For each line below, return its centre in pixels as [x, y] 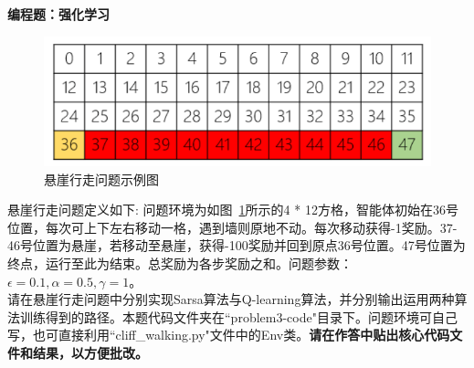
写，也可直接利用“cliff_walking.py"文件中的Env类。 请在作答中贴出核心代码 [229, 335]
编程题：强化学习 [58, 14]
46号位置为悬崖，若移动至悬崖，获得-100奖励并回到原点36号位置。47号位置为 [237, 245]
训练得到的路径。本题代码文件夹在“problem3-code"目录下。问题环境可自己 [238, 316]
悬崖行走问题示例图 [101, 179]
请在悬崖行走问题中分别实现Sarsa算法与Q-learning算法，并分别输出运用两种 [231, 299]
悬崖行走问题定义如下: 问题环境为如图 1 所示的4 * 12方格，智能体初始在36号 [233, 210]
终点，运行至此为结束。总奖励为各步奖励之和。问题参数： [180, 263]
